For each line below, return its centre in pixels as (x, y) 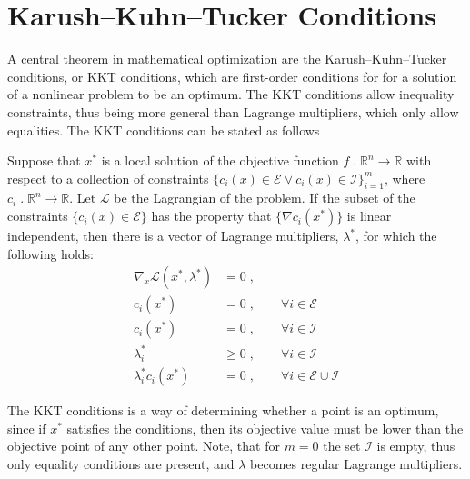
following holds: (50, 253)
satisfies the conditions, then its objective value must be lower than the (265, 428)
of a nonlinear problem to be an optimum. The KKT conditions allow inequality (231, 94)
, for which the (396, 236)
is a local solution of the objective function (220, 160)
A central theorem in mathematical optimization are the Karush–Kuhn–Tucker (227, 59)
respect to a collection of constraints (108, 178)
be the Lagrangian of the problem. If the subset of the (265, 198)
